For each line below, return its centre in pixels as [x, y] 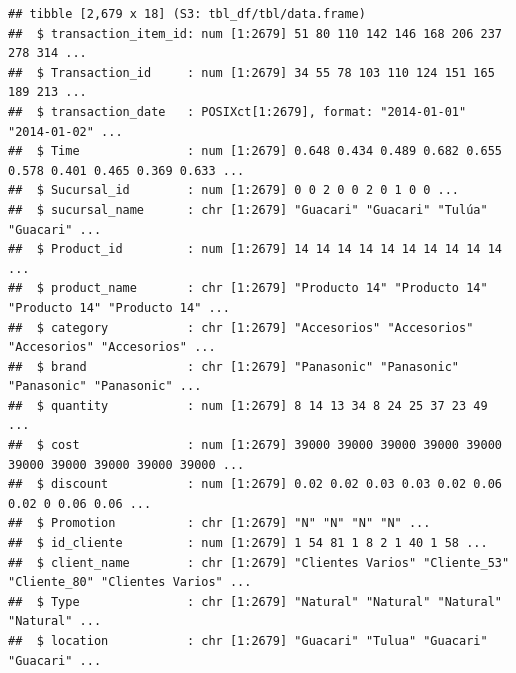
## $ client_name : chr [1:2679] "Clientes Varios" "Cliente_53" [259, 562]
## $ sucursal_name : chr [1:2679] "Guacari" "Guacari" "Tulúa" [248, 209]
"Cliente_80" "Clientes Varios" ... [130, 582]
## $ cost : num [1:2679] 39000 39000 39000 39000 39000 [255, 445]
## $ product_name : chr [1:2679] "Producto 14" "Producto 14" [248, 288]
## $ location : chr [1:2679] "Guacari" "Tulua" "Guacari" [248, 641]
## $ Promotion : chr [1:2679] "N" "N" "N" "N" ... [219, 523]
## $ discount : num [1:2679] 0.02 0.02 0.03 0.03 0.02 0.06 [255, 484]
